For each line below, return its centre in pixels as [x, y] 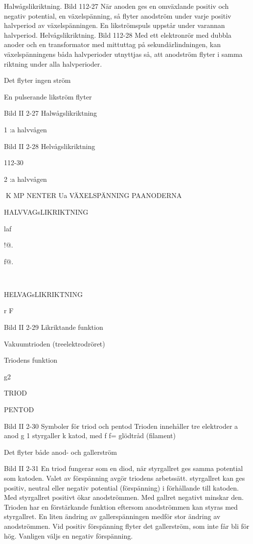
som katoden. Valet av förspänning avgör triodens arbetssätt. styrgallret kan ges [125, 478]
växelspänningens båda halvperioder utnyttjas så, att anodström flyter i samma [123, 54]
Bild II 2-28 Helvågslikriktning [50, 146]
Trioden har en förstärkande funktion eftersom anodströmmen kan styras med [121, 507]
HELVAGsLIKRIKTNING [43, 294]
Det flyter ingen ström [37, 80]
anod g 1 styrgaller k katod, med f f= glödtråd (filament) [90, 435]
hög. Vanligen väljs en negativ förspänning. [69, 535]
